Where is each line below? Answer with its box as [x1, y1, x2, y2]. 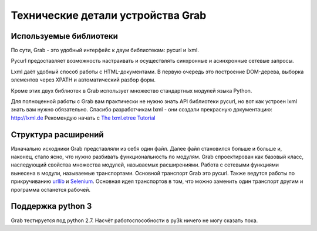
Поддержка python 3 [11, 201, 92, 211]
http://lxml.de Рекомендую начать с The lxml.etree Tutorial [11, 114, 156, 121]
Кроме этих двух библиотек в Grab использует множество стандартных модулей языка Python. [11, 87, 252, 94]
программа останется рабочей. [11, 186, 91, 193]
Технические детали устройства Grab [11, 9, 207, 22]
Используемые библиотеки [11, 31, 119, 41]
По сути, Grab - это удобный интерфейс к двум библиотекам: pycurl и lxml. [11, 47, 200, 54]
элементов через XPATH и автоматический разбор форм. [11, 76, 156, 83]
